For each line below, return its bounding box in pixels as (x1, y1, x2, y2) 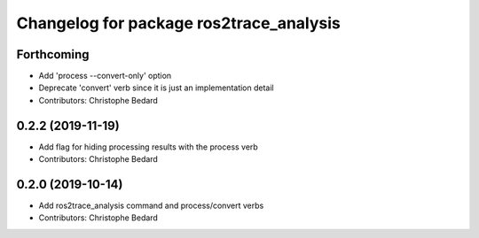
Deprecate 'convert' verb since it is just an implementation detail (38, 82, 274, 93)
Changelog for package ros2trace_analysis (16, 13, 342, 33)
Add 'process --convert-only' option (38, 71, 172, 81)
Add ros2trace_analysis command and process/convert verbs (38, 200, 264, 211)
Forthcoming (16, 47, 90, 62)
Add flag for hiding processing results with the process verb (38, 142, 259, 152)
